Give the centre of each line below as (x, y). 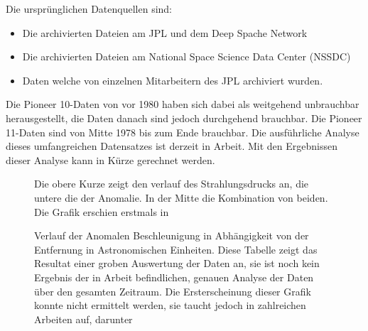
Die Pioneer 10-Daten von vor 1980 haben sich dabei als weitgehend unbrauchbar (183, 104)
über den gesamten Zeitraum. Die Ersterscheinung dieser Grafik (173, 291)
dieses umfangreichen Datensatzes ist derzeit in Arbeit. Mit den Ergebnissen (172, 146)
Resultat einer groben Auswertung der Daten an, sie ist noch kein (177, 263)
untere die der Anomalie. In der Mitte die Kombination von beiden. (181, 197)
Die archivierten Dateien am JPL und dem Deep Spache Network (165, 32)
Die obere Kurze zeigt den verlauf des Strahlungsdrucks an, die (172, 184)
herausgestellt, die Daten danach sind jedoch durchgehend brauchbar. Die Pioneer (184, 118)
